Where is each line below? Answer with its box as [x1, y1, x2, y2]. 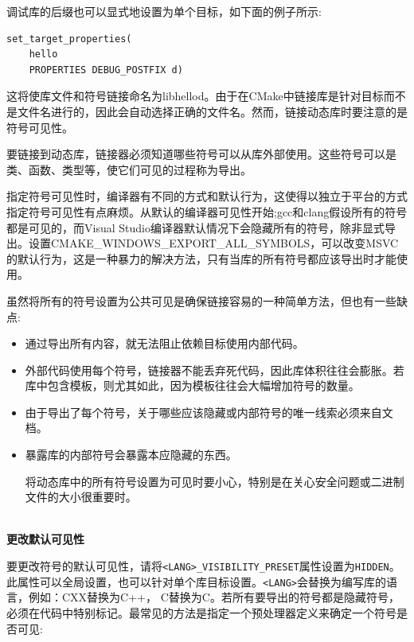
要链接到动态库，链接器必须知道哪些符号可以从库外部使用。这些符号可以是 [6, 146, 396, 162]
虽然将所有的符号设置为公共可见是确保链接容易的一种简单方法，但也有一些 [6, 292, 396, 309]
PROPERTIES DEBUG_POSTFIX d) [29, 64, 183, 76]
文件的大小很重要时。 [25, 488, 137, 505]
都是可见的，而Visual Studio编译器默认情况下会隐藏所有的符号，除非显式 [6, 219, 385, 235]
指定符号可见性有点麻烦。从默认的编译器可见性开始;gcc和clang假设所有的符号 [6, 203, 408, 220]
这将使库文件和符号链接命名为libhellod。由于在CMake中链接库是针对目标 [6, 88, 384, 104]
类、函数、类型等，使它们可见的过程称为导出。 [6, 161, 252, 177]
